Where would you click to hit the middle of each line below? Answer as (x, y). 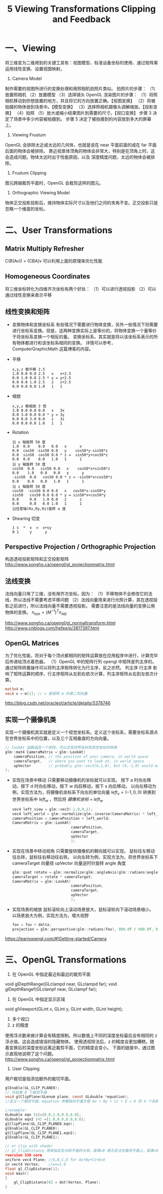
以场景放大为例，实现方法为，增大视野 (50, 915)
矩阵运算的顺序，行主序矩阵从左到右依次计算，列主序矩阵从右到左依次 (83, 674)
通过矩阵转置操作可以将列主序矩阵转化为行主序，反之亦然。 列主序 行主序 (78, 668)
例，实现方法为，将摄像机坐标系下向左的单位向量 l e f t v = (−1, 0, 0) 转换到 (84, 793)
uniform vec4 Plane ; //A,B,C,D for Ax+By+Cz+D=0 (55, 1160)
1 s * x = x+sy (32, 528)
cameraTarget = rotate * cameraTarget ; (52, 877)
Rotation (20, 432)
